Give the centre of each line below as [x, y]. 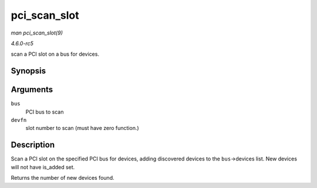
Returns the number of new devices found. [63, 178]
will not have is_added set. [43, 167]
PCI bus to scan [45, 112]
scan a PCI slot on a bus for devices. [55, 54]
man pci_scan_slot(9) [37, 33]
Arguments [32, 90]
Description [33, 145]
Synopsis [28, 71]
